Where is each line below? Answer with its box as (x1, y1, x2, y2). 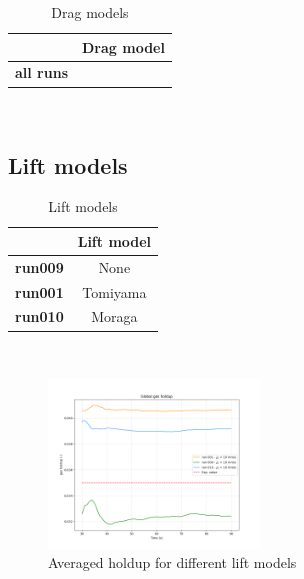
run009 (15, 256, 64, 277)
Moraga (91, 306, 138, 327)
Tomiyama (82, 281, 147, 302)
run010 (15, 306, 64, 327)
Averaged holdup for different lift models (48, 552, 297, 573)
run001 (15, 281, 64, 302)
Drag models (51, 2, 129, 22)
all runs (15, 62, 69, 83)
